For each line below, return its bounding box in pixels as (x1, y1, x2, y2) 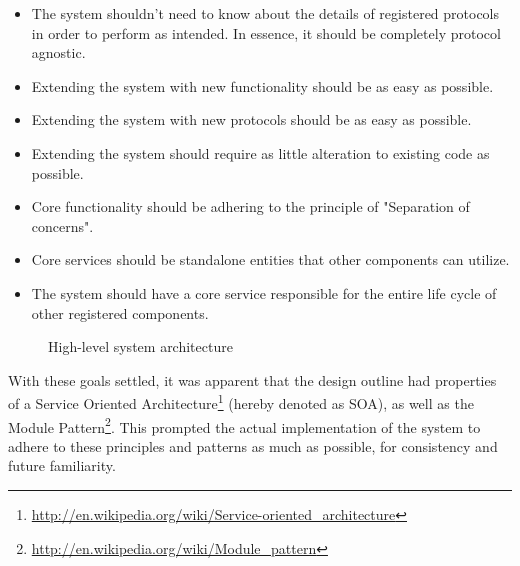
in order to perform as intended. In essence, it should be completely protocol (31, 22, 501, 43)
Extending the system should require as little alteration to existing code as (31, 142, 490, 163)
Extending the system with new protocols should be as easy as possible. (31, 109, 472, 130)
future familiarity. (8, 455, 116, 476)
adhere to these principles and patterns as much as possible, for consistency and (8, 435, 498, 456)
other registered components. (31, 302, 209, 323)
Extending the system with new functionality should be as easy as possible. (31, 75, 494, 96)
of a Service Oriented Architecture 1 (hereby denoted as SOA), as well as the (8, 390, 474, 413)
